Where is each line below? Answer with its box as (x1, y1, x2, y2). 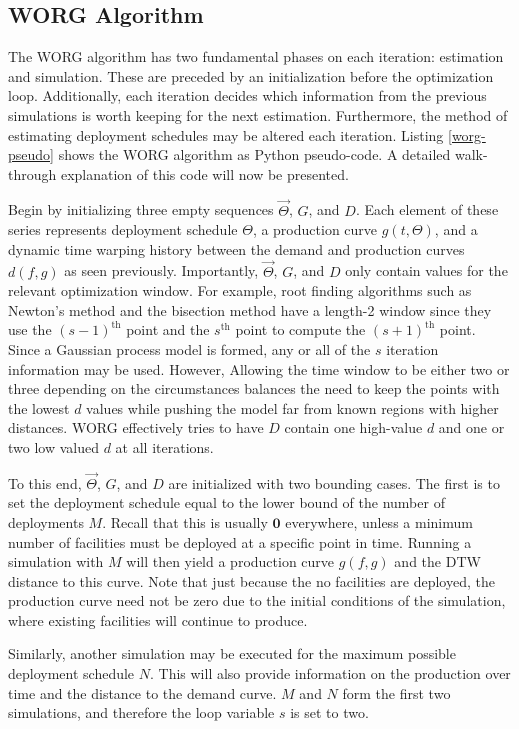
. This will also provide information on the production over (149, 663, 511, 684)
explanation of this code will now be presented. (60, 163, 349, 184)
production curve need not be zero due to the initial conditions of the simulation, (8, 590, 506, 611)
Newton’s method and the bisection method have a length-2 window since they (8, 299, 492, 320)
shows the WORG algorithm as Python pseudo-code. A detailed (58, 144, 451, 165)
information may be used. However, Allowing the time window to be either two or (8, 358, 510, 379)
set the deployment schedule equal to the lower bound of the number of (8, 492, 445, 513)
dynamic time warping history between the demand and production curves (8, 238, 465, 259)
